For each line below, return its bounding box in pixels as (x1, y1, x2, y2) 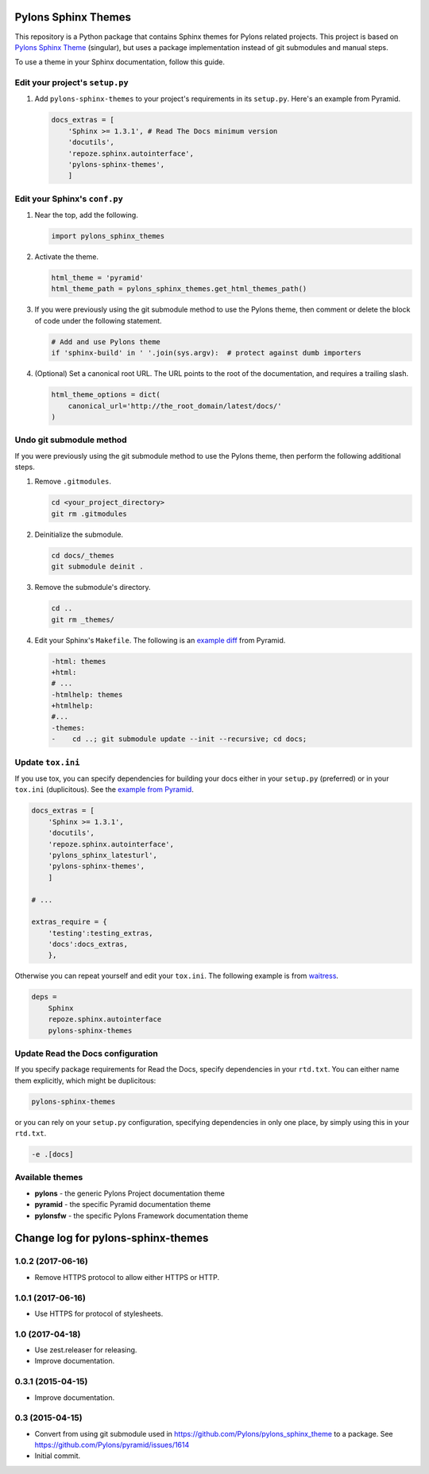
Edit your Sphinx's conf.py (14, 193, 123, 204)
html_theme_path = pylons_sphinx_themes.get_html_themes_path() (51, 285, 307, 293)
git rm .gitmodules (51, 509, 127, 518)
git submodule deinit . (51, 562, 145, 572)
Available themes (14, 1172, 83, 1183)
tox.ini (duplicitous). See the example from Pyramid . (14, 785, 194, 794)
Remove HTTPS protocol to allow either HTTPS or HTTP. (34, 1272, 220, 1282)
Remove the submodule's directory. (34, 583, 151, 592)
